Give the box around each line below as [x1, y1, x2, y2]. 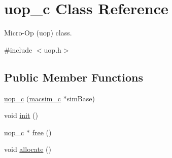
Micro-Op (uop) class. [4, 27, 72, 38]
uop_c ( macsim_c [4, 93, 61, 103]
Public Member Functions [4, 69, 143, 85]
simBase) [66, 93, 95, 103]
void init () [4, 110, 38, 121]
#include [4, 44, 32, 55]
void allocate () [4, 144, 51, 154]
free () [32, 127, 52, 137]
